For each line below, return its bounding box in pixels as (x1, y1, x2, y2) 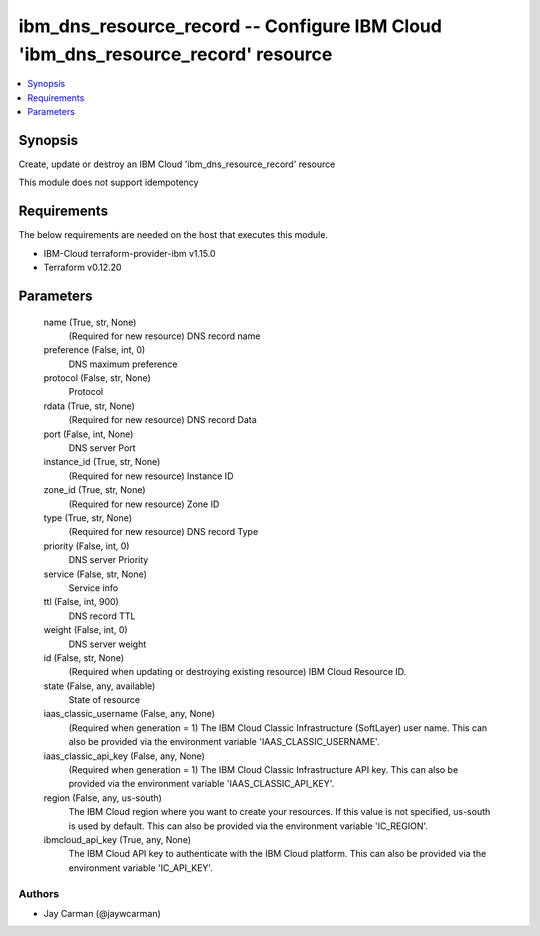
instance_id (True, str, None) (43, 456, 161, 468)
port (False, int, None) (43, 428, 134, 440)
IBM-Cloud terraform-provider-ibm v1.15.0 (43, 247, 216, 259)
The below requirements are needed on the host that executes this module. (18, 229, 329, 241)
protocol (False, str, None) (43, 372, 152, 384)
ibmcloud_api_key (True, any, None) (43, 833, 192, 845)
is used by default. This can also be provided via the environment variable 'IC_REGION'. (68, 820, 429, 832)
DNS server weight (68, 638, 147, 650)
